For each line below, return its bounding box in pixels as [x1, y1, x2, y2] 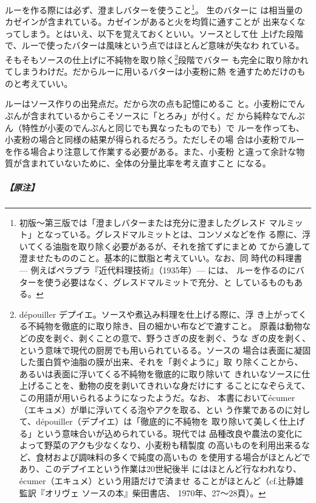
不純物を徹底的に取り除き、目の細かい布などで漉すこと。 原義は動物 [27, 320, 303, 332]
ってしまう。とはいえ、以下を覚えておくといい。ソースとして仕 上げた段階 [5, 27, 303, 39]
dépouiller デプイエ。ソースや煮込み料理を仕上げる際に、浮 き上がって [19, 307, 299, 320]
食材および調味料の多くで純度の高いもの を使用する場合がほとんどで [36, 450, 311, 463]
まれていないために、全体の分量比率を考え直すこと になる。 [30, 157, 271, 169]
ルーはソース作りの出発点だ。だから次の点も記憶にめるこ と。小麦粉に [5, 97, 288, 110]
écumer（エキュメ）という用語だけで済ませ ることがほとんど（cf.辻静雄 [19, 474, 304, 487]
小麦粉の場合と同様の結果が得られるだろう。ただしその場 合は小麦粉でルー [5, 133, 304, 146]
